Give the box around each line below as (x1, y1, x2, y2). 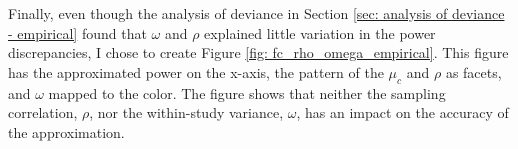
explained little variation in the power (204, 22, 436, 43)
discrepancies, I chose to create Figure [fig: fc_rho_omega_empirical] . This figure (8, 42, 509, 63)
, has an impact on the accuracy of (296, 102, 509, 123)
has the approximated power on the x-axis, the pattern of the (8, 61, 384, 82)
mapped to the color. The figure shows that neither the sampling (48, 82, 446, 103)
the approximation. (8, 121, 125, 142)
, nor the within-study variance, (89, 102, 284, 123)
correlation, (8, 102, 78, 123)
